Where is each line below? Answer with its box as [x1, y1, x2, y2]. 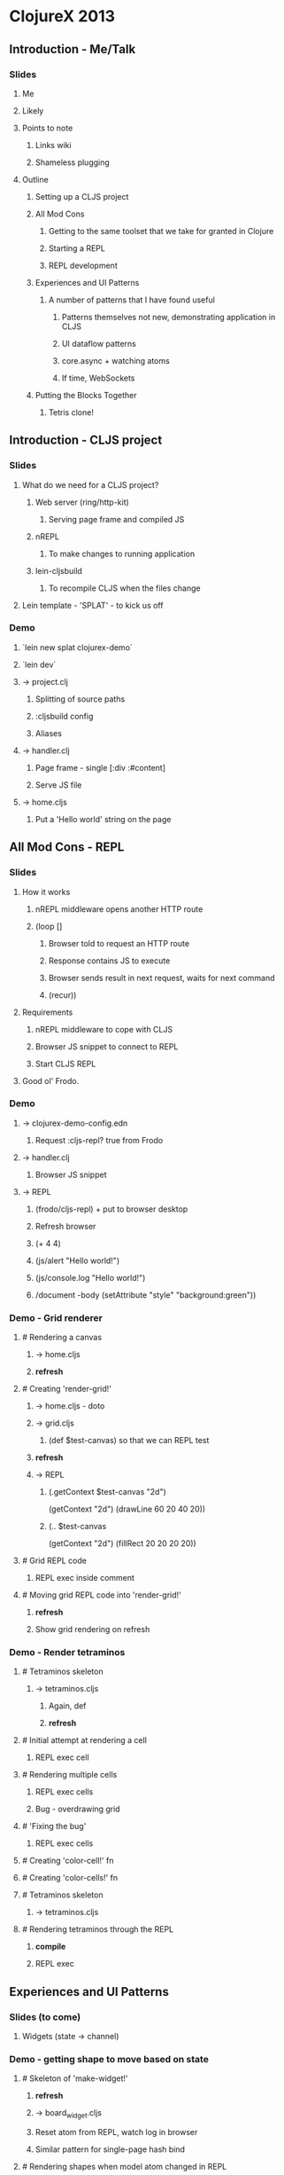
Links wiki [35, 139, 73, 150]
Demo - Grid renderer [9, 1311, 104, 1323]
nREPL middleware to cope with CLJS [35, 1024, 173, 1034]
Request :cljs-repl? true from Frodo [35, 1135, 164, 1145]
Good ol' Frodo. [21, 1075, 80, 1086]
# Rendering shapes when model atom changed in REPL [21, 2162, 227, 2172]
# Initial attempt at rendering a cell [21, 1735, 148, 1746]
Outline [21, 174, 49, 185]
